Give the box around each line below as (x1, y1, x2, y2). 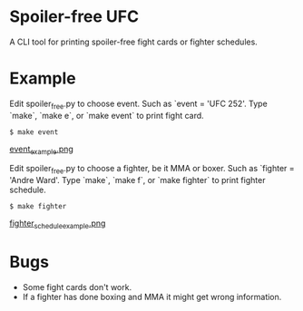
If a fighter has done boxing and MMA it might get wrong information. (22, 292, 282, 302)
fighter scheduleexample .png (9, 218, 106, 231)
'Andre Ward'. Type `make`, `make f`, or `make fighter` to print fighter (9, 175, 266, 186)
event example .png (9, 143, 74, 156)
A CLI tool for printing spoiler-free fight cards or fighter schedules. (9, 36, 259, 47)
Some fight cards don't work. (22, 282, 132, 292)
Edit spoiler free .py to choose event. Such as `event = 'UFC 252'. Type (9, 98, 268, 111)
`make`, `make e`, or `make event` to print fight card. (9, 110, 204, 121)
